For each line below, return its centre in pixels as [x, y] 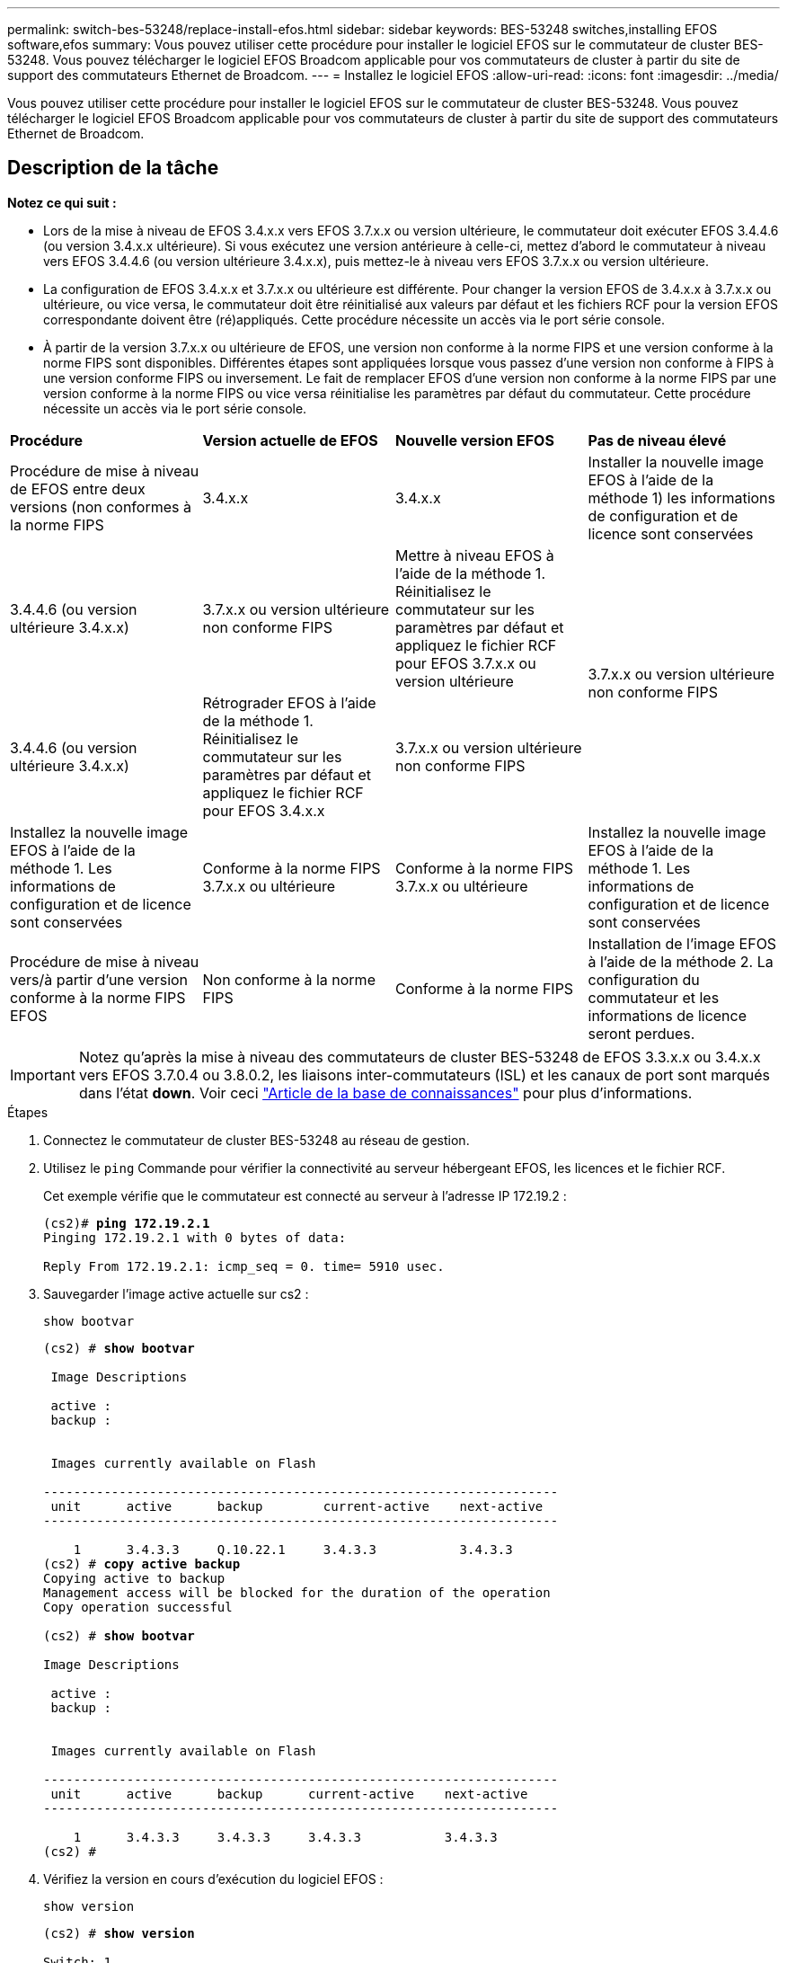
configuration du [644, 979]
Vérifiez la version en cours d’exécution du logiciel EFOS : [213, 1879]
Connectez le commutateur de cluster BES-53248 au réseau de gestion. [256, 1140]
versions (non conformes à [101, 506]
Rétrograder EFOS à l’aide [289, 702]
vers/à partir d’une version [99, 979]
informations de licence [668, 1015]
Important [43, 1075]
